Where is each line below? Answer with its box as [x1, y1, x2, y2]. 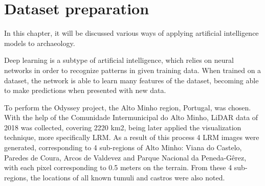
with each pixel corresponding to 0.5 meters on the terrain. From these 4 [4, 162, 232, 173]
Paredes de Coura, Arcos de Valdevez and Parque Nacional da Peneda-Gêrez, [4, 152, 247, 162]
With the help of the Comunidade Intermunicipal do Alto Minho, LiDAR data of [4, 112, 258, 123]
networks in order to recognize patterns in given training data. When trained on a [4, 64, 261, 75]
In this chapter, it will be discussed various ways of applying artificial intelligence [4, 28, 259, 38]
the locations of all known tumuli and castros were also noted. [30, 172, 225, 182]
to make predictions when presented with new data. [4, 85, 166, 96]
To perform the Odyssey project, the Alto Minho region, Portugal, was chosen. [4, 102, 251, 112]
